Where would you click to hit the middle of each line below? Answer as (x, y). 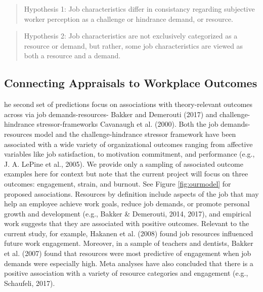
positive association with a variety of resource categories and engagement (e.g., (126, 273)
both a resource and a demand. (72, 56)
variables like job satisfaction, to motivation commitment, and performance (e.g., (129, 154)
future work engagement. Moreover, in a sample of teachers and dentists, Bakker (129, 243)
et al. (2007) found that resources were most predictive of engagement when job (128, 253)
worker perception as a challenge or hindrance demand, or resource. (128, 19)
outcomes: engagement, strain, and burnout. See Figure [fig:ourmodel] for (118, 183)
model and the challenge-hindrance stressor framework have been (135, 134)
